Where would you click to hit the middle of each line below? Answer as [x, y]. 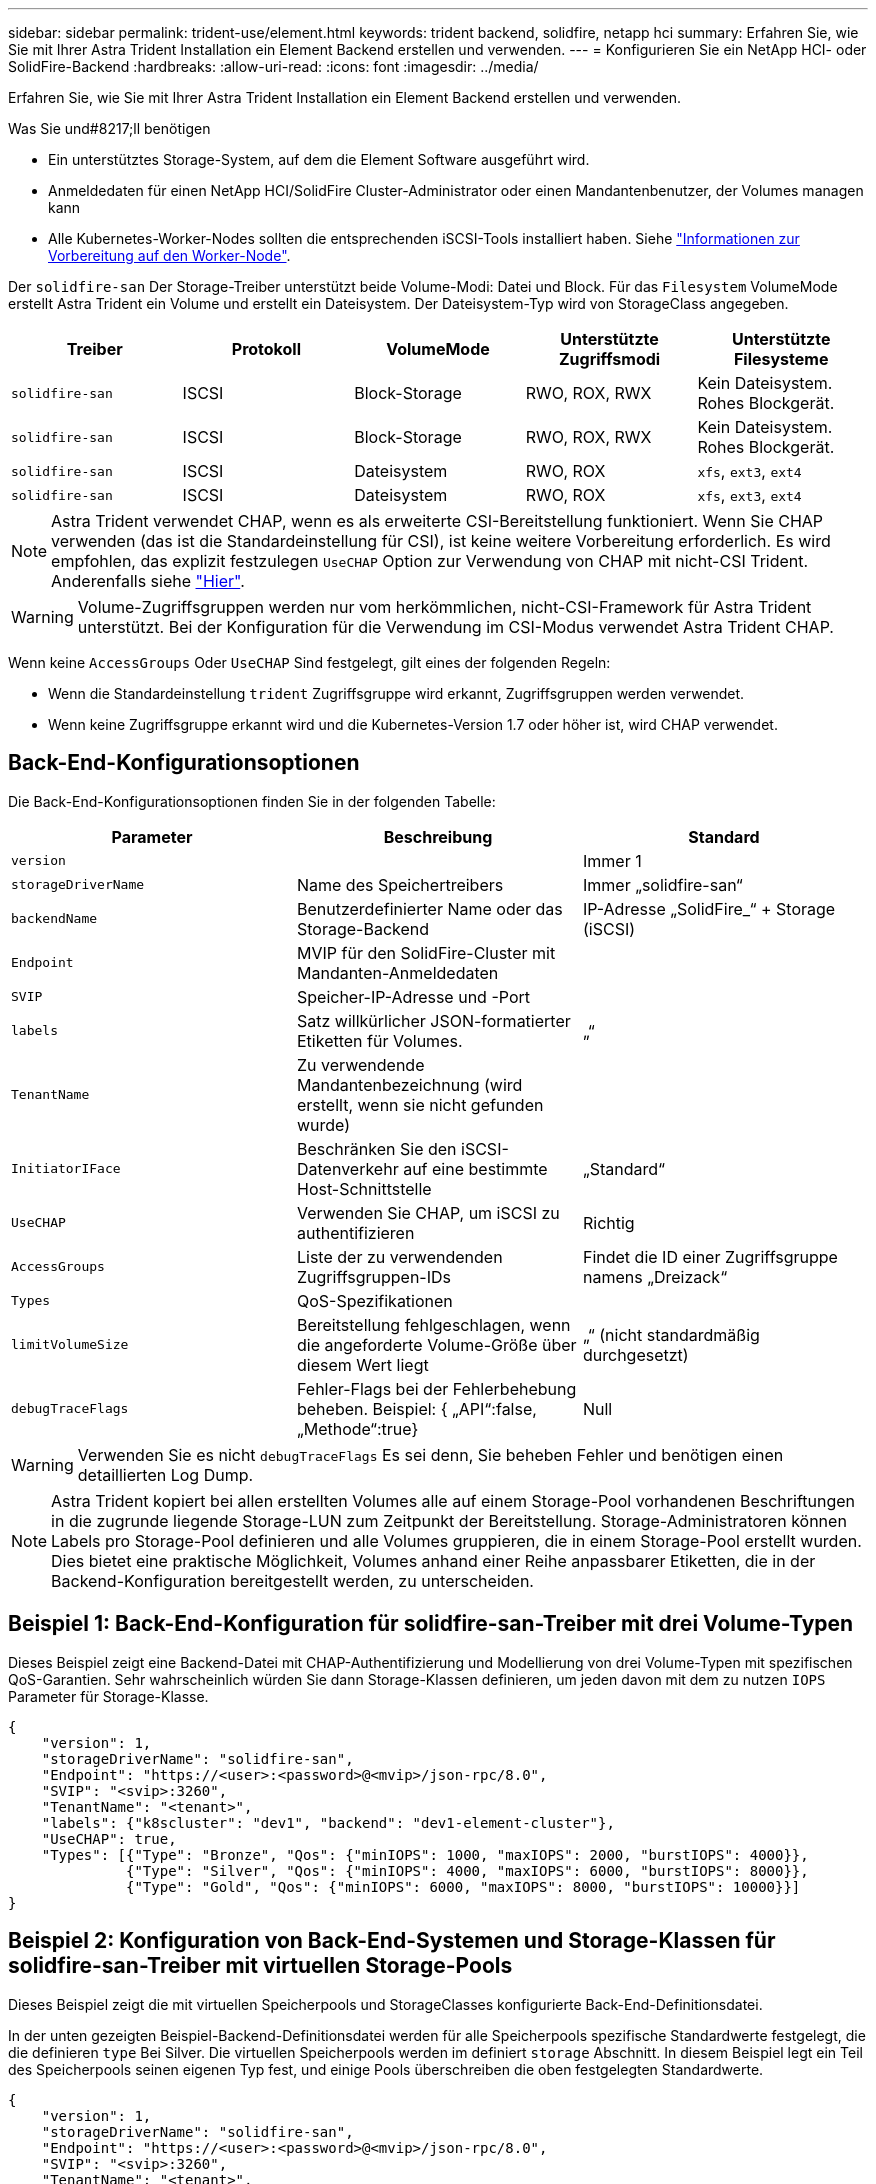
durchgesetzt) [635, 1354]
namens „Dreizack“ [655, 1276]
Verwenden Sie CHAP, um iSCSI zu [428, 1212]
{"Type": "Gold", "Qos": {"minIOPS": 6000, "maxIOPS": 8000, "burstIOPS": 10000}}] [463, 1886]
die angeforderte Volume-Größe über [436, 1344]
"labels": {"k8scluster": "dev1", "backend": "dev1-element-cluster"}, [328, 1822]
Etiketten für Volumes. [379, 1040]
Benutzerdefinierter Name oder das [429, 908]
